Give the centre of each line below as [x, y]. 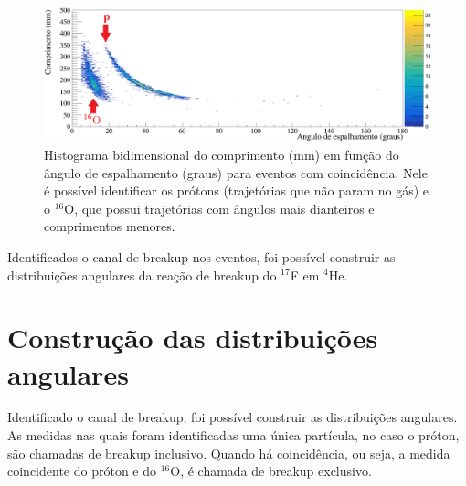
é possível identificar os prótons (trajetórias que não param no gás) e [237, 190]
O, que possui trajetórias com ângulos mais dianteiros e [219, 208]
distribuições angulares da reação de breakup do [142, 275]
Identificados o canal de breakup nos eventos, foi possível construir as [201, 256]
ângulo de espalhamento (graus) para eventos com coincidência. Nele [236, 172]
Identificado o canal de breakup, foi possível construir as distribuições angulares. [233, 417]
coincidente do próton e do [82, 471]
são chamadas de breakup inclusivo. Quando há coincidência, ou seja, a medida [229, 453]
